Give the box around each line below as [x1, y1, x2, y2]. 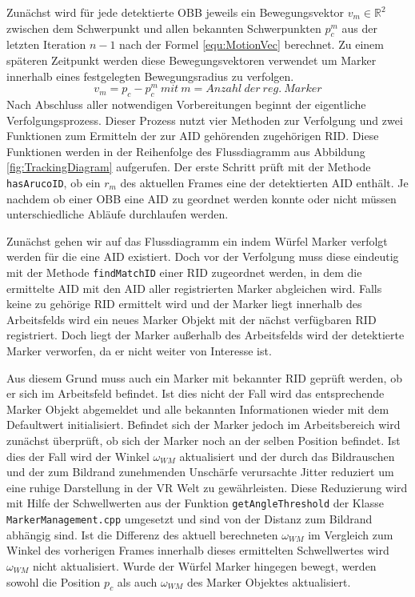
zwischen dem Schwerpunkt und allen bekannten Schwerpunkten [6, 19, 321, 36]
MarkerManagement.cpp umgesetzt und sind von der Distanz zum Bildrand [6, 511, 373, 527]
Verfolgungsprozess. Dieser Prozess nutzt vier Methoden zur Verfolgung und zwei [6, 111, 403, 128]
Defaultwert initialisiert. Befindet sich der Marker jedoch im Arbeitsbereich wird [6, 416, 401, 433]
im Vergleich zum [308, 526, 393, 543]
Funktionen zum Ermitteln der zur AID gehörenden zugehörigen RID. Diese [6, 127, 379, 144]
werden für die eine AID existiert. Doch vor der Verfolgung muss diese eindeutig [6, 248, 399, 265]
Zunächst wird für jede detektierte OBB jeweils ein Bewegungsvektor [6, 4, 345, 20]
